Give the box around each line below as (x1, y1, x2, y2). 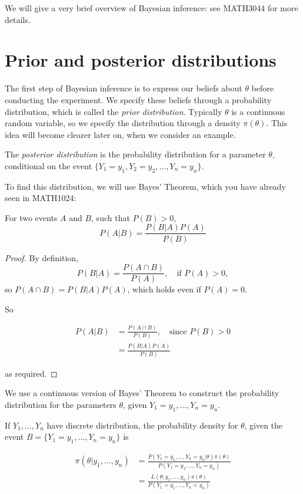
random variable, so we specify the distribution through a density (5, 117, 241, 129)
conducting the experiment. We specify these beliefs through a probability (5, 93, 272, 106)
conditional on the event (5, 159, 92, 172)
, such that (91, 211, 130, 223)
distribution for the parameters (5, 398, 116, 410)
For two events (5, 211, 58, 223)
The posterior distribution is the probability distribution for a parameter (5, 148, 266, 160)
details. (5, 13, 31, 25)
